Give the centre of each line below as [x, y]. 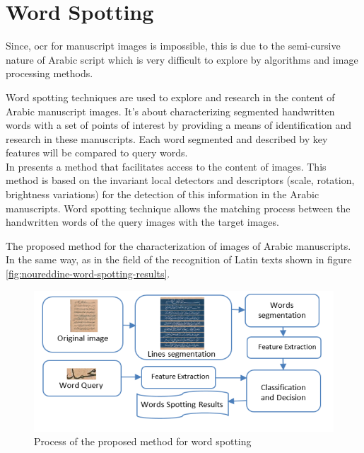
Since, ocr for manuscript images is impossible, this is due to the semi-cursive [173, 46]
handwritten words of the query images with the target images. [142, 222]
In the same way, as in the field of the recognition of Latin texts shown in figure [179, 259]
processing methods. [49, 73]
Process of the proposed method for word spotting [143, 441]
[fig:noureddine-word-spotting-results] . [88, 274]
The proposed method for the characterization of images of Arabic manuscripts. [178, 245]
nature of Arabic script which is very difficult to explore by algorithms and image [182, 59]
